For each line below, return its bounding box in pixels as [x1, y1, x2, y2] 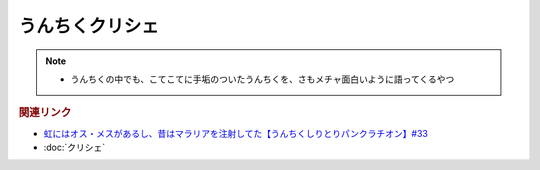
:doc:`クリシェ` [43, 141, 106, 153]
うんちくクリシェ [18, 15, 160, 37]
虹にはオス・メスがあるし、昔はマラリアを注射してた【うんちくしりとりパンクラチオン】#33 [43, 127, 429, 139]
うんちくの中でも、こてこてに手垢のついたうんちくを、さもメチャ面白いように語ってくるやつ [70, 73, 455, 85]
